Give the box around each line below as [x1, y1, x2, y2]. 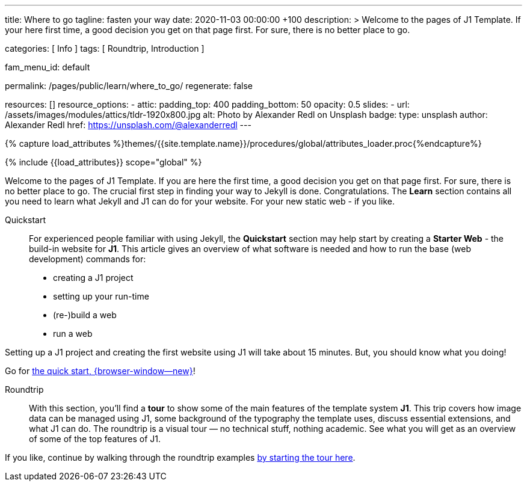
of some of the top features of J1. [29, 434, 161, 444]
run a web [53, 328, 93, 339]
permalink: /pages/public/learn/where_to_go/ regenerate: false [5, 81, 253, 91]
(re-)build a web [53, 310, 117, 320]
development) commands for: [29, 254, 146, 264]
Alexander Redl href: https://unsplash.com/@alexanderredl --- [5, 120, 251, 130]
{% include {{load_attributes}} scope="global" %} [5, 157, 202, 167]
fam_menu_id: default [5, 62, 90, 72]
